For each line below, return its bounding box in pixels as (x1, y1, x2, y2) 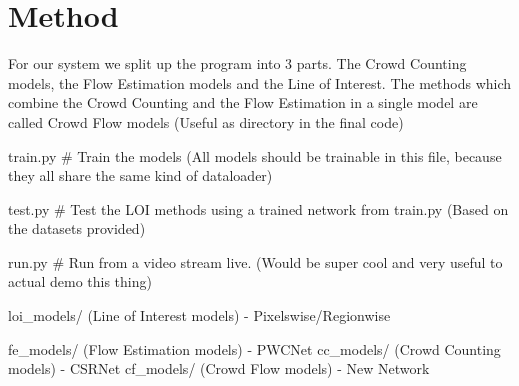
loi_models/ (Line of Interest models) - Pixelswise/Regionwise (8, 305, 391, 326)
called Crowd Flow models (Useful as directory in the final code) (8, 111, 404, 132)
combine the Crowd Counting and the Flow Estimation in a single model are (8, 92, 478, 113)
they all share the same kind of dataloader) (8, 165, 273, 186)
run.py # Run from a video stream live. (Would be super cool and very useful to (8, 251, 503, 272)
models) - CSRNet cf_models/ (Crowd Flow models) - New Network (8, 358, 430, 379)
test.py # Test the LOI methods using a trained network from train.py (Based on (8, 198, 509, 219)
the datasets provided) (8, 218, 146, 239)
